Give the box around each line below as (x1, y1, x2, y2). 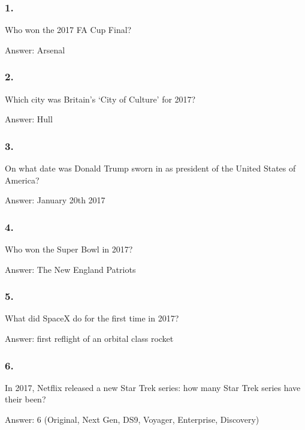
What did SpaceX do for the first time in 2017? (5, 312, 179, 324)
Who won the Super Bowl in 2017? (5, 243, 133, 255)
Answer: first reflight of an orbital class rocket (5, 332, 174, 345)
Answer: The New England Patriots (5, 263, 136, 275)
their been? (5, 393, 46, 405)
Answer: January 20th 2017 (5, 194, 105, 206)
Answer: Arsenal (5, 43, 65, 56)
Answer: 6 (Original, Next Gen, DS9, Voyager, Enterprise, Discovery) (5, 413, 259, 426)
